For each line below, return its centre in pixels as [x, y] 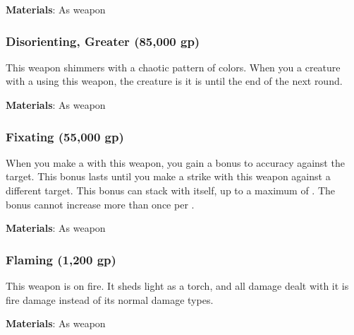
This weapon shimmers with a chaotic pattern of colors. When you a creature [173, 67]
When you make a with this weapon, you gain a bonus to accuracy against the [175, 162]
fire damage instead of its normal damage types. [110, 299]
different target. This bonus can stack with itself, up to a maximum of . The [171, 190]
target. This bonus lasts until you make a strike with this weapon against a [168, 176]
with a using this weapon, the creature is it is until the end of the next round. [174, 81]
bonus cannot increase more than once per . [100, 204]
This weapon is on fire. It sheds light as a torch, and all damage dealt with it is [177, 286]
